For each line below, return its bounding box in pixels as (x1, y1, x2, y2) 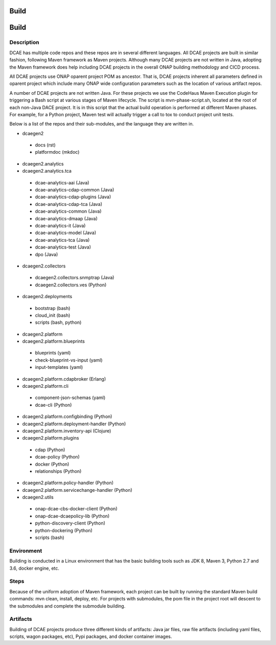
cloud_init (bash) (35, 312, 71, 318)
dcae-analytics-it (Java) (35, 222, 86, 228)
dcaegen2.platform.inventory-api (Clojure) (22, 428, 111, 434)
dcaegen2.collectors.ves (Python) (35, 282, 107, 288)
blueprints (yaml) (35, 350, 71, 356)
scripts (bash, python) (35, 319, 82, 325)
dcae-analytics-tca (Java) (35, 237, 90, 243)
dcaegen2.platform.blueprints (22, 338, 85, 344)
